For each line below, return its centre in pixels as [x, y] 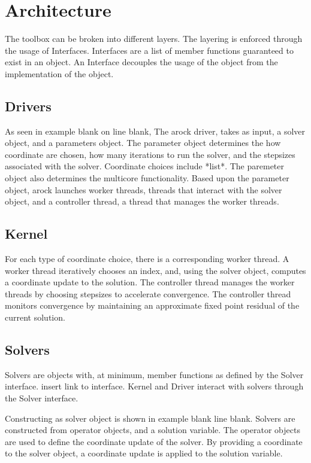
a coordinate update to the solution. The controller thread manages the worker [150, 282]
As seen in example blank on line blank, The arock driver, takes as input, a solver [155, 131]
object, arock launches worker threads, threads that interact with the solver [144, 189]
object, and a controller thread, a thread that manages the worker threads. [142, 201]
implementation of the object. [59, 73]
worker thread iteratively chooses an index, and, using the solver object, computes [155, 270]
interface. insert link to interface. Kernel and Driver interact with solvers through [154, 386]
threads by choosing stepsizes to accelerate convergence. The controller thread [148, 293]
